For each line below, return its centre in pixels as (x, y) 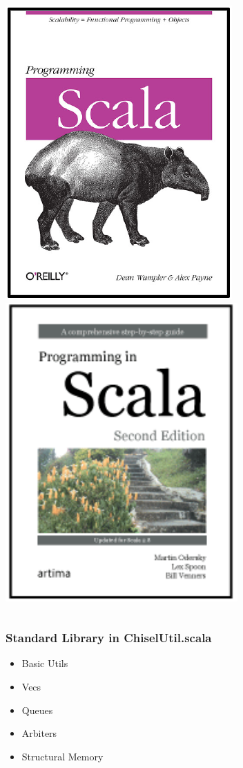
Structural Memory (62, 756)
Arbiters (39, 733)
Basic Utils (45, 663)
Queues (37, 710)
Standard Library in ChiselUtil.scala (109, 638)
